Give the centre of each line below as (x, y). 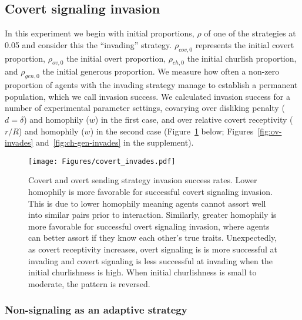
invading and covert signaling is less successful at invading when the (150, 260)
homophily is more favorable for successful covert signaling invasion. (150, 191)
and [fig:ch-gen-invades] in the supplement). (115, 142)
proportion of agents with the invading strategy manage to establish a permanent (151, 85)
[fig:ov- (270, 131)
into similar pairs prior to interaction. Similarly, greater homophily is (152, 215)
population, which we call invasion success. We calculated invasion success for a (147, 96)
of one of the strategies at (250, 33)
